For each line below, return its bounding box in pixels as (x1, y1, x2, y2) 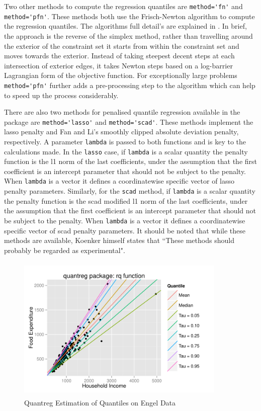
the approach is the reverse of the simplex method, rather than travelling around (4, 30, 253, 41)
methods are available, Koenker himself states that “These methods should (4, 235, 234, 245)
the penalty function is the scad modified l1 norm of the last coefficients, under (4, 195, 248, 206)
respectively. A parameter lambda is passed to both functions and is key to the (4, 136, 246, 146)
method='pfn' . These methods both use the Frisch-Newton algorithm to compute (4, 11, 255, 21)
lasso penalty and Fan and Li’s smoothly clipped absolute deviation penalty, (4, 126, 239, 137)
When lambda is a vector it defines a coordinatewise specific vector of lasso (4, 176, 235, 186)
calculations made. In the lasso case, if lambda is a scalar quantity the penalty (4, 146, 248, 156)
